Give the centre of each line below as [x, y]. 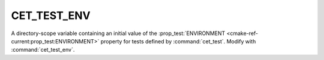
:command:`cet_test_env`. [43, 50]
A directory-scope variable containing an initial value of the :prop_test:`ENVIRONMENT [118, 33]
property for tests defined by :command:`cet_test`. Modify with [178, 41]
